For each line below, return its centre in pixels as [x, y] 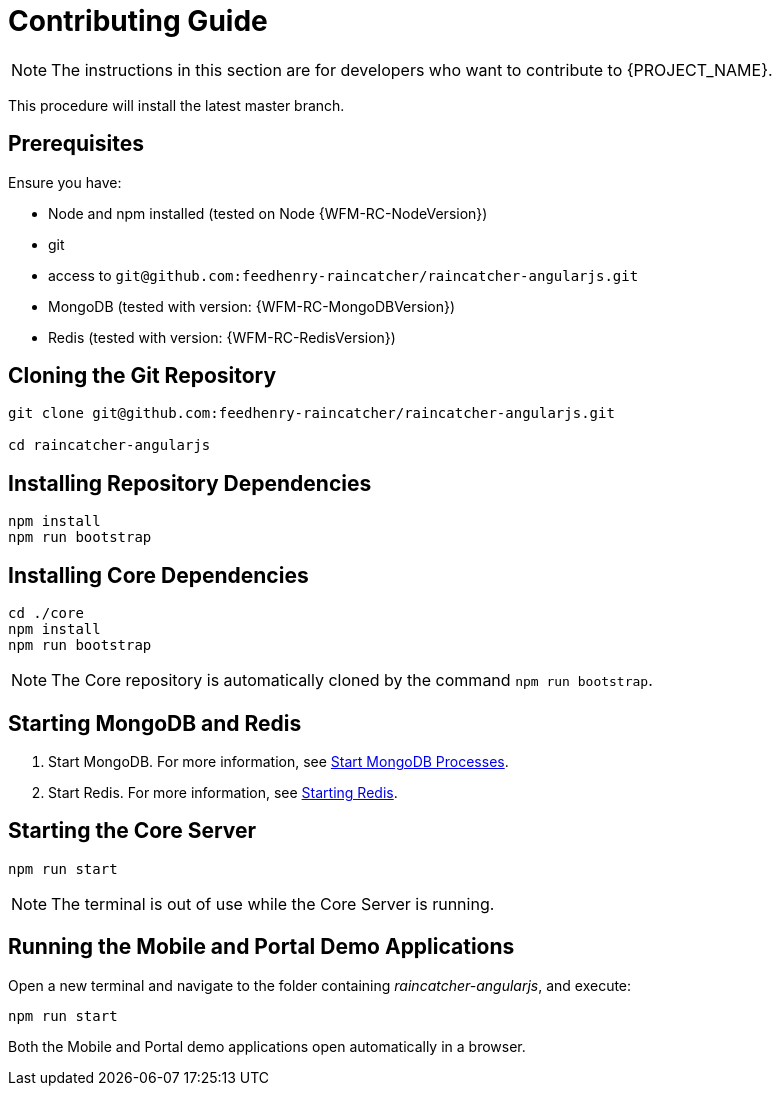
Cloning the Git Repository [142, 376]
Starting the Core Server [132, 831]
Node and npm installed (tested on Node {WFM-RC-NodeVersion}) [268, 213]
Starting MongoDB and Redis [155, 723]
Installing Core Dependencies [158, 575]
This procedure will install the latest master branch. [176, 105]
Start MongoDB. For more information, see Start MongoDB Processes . [278, 761]
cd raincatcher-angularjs [109, 445]
